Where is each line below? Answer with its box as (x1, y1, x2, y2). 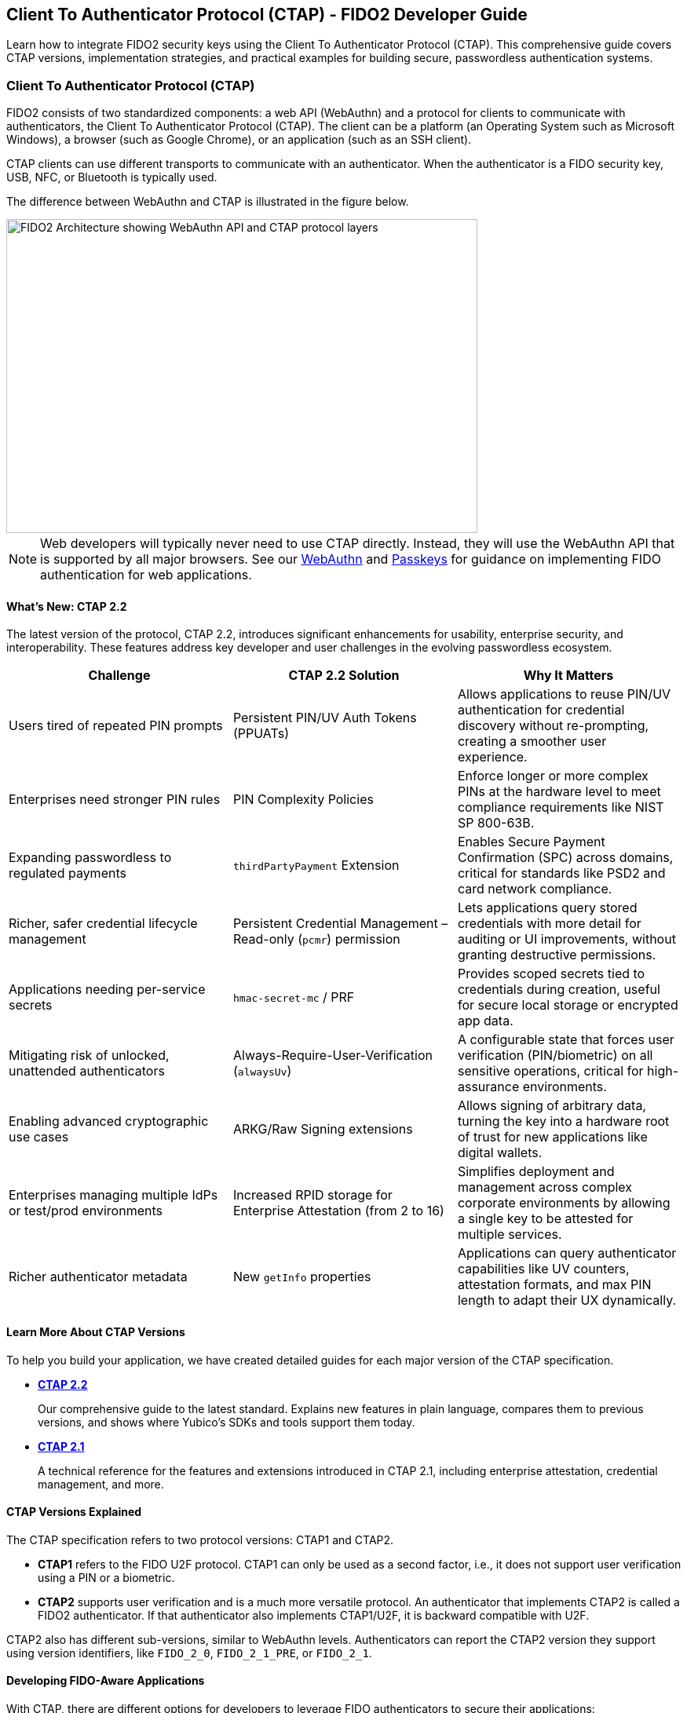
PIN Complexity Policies (232, 791, 374, 808)
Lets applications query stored (457, 900, 638, 916)
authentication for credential (457, 702, 625, 718)
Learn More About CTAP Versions (6, 1325, 185, 1339)
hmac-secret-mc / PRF (232, 989, 355, 1006)
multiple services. (457, 1226, 562, 1243)
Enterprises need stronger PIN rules (9, 791, 221, 808)
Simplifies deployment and (457, 1163, 615, 1180)
